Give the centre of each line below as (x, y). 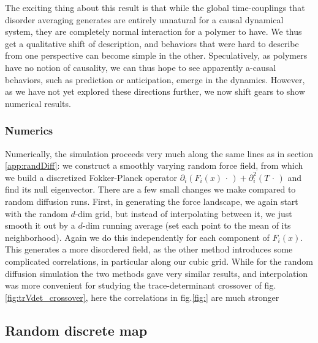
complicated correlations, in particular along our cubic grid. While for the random (159, 261)
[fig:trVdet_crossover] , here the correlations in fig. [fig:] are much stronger (142, 297)
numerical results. (38, 103)
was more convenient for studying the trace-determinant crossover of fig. (141, 285)
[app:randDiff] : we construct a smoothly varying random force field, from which (154, 165)
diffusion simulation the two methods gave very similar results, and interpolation (157, 273)
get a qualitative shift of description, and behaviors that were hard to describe (152, 43)
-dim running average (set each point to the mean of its (187, 225)
